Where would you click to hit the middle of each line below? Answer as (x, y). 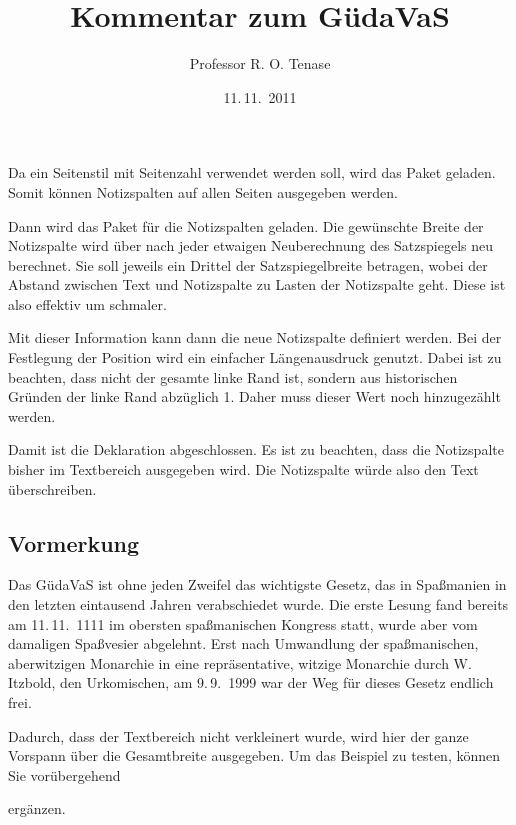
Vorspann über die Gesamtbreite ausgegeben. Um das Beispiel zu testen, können (254, 755)
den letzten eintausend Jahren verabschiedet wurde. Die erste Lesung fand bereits (258, 604)
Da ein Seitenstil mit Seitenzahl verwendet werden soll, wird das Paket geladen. (252, 172)
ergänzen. (37, 808)
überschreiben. (52, 488)
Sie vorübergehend (64, 774)
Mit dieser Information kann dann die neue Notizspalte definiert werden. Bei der (255, 337)
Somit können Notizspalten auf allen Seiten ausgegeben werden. (203, 191)
